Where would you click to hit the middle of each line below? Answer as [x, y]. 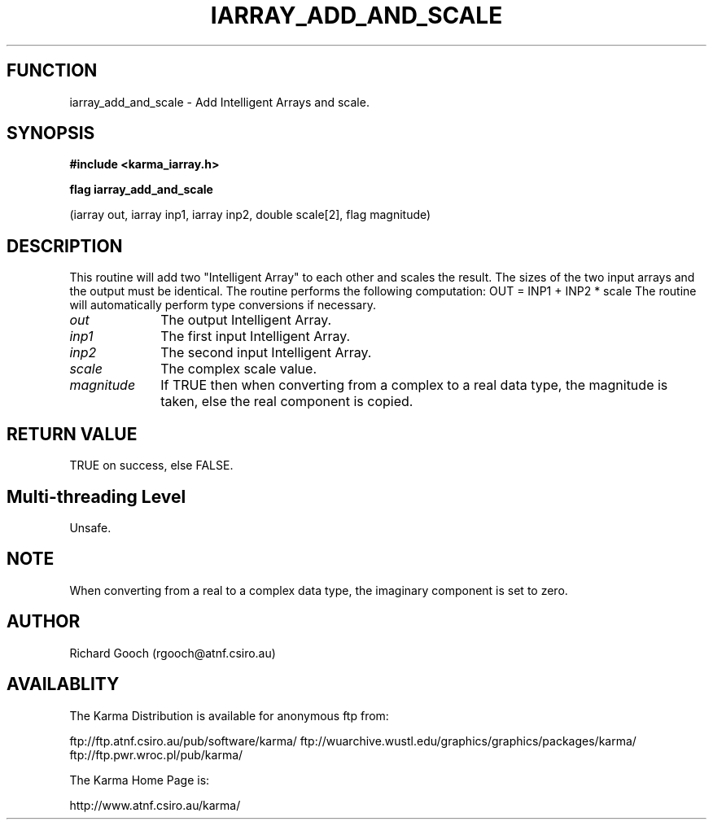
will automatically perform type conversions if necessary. [223, 305]
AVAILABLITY [63, 684]
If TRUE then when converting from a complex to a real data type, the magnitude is [414, 385]
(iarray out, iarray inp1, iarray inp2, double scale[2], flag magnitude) [250, 215]
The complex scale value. [239, 369]
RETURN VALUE [72, 434]
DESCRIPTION [65, 246]
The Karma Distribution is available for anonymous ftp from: [229, 715]
